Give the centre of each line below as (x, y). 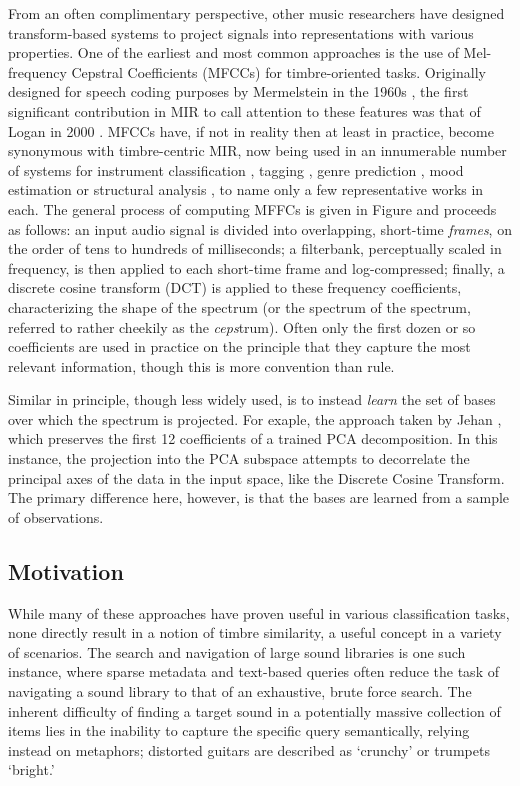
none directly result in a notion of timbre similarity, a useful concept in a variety (255, 632)
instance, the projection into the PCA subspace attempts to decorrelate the (239, 458)
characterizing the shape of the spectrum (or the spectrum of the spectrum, (239, 306)
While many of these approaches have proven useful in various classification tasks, (259, 612)
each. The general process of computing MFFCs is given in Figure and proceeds (252, 208)
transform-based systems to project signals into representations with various (241, 32)
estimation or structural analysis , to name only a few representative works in (246, 189)
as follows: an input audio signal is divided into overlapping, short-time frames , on (260, 228)
